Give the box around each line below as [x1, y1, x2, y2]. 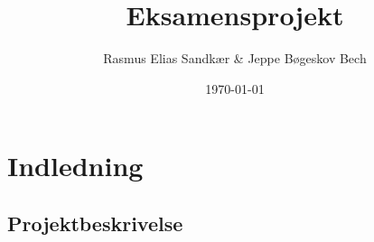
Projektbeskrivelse [7, 209, 183, 237]
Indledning [7, 147, 144, 184]
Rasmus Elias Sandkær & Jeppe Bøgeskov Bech [103, 49, 367, 68]
